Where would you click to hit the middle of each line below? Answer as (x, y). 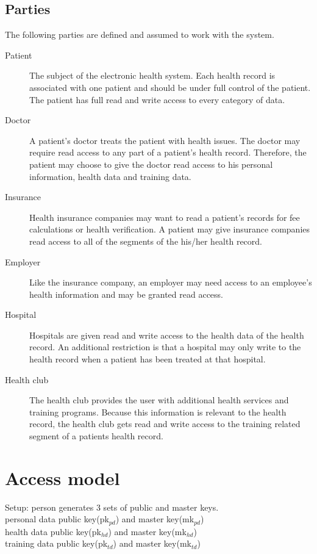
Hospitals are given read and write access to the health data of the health (167, 335)
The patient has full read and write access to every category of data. (157, 99)
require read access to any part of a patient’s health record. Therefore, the (168, 152)
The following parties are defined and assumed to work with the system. (140, 34)
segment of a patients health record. (96, 436)
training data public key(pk (56, 543)
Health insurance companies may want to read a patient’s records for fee (165, 217)
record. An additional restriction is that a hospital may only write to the (165, 347)
